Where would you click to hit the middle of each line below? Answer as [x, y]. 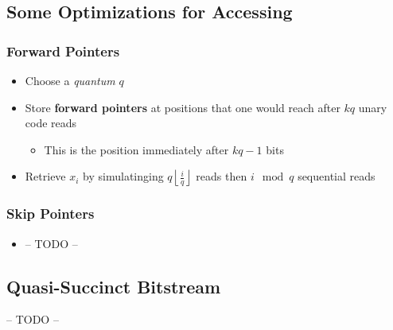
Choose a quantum [70, 80]
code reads [51, 123]
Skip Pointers [51, 214]
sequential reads [337, 176]
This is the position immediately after [136, 149]
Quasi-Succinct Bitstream [114, 286]
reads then [222, 176]
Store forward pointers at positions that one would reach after [183, 107]
